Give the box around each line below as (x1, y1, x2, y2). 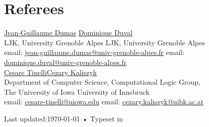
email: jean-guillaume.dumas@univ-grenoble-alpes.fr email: (4, 47, 185, 57)
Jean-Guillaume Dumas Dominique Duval (4, 27, 132, 38)
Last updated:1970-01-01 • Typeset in (4, 113, 123, 123)
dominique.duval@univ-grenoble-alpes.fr (4, 56, 127, 67)
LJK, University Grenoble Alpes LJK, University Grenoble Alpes (4, 37, 205, 47)
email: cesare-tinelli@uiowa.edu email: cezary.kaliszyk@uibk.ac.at (4, 96, 204, 107)
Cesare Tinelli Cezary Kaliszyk (4, 67, 97, 77)
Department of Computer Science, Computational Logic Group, (4, 77, 200, 87)
